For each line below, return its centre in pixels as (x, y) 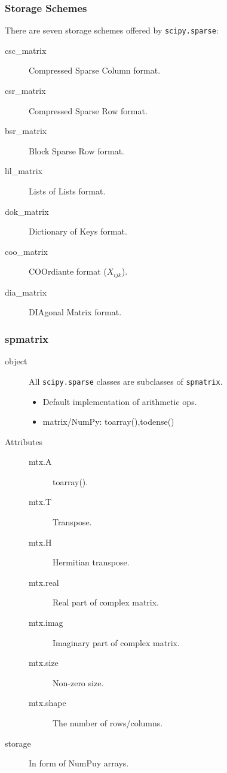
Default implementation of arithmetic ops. (120, 401)
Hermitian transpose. (91, 562)
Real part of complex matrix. (106, 602)
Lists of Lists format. (67, 191)
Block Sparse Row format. (76, 150)
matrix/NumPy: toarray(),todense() (108, 422)
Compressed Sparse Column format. (95, 70)
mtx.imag (46, 623)
